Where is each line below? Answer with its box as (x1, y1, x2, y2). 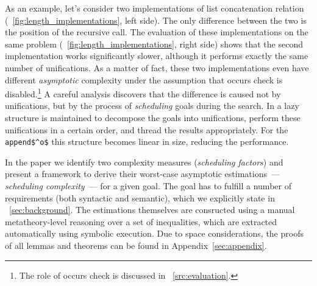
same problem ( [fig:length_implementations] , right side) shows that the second (5, 37, 303, 50)
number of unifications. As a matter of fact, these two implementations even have (5, 61, 309, 74)
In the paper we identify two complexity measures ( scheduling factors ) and (5, 155, 283, 168)
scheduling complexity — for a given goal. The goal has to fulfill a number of (5, 180, 291, 192)
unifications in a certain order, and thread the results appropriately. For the (5, 123, 288, 136)
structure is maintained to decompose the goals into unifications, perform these (5, 111, 301, 124)
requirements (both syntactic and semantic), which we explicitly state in (5, 191, 275, 204)
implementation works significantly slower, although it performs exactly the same (5, 49, 308, 62)
